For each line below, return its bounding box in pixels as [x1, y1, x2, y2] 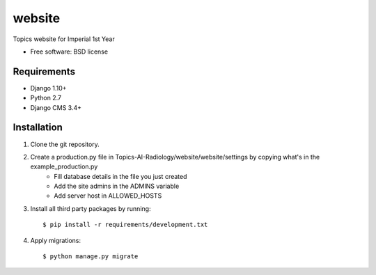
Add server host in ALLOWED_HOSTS [54, 191, 162, 200]
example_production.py [30, 162, 98, 171]
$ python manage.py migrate [42, 253, 139, 260]
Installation [13, 122, 63, 134]
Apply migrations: [30, 236, 81, 244]
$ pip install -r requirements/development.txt [42, 221, 208, 229]
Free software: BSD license [30, 47, 108, 56]
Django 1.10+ [30, 84, 67, 92]
